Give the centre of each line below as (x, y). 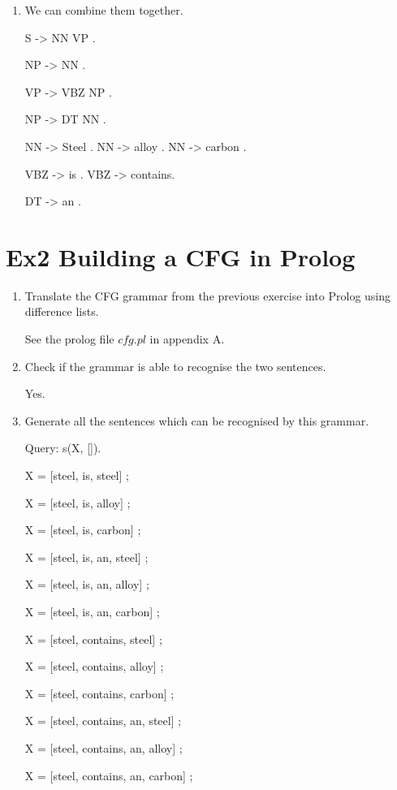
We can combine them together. (104, 10)
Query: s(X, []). (63, 448)
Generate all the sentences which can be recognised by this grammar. (197, 420)
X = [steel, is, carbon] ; (83, 530)
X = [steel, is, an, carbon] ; (92, 611)
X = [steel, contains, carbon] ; (99, 693)
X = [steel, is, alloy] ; (78, 502)
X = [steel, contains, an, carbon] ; (109, 775)
